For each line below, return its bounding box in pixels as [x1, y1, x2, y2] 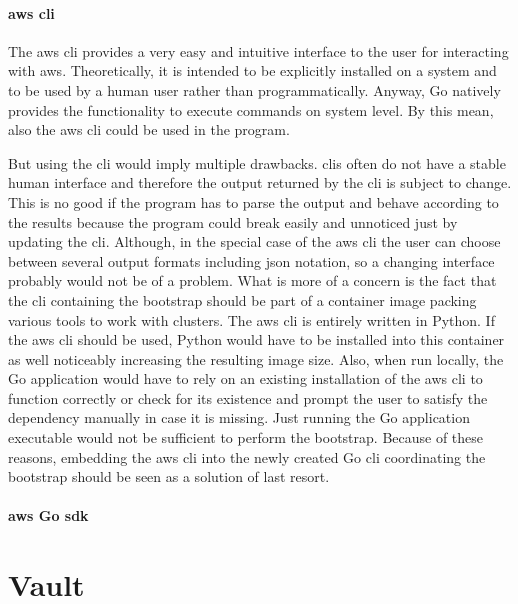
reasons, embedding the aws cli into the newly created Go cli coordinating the [8, 446, 486, 467]
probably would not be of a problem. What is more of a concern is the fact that [8, 270, 497, 291]
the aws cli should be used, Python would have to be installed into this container [8, 329, 505, 350]
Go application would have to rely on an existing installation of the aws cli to [8, 368, 483, 389]
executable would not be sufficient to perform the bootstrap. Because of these [8, 427, 484, 448]
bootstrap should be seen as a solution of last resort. [8, 466, 330, 487]
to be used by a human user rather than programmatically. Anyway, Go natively [8, 79, 501, 100]
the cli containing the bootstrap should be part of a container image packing [8, 289, 477, 310]
